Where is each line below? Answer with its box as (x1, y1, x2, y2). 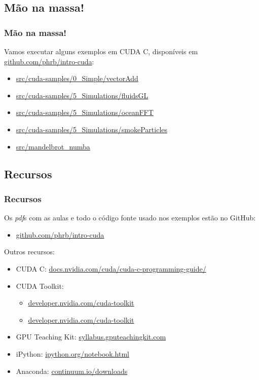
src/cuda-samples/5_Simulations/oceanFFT (16, 107, 154, 118)
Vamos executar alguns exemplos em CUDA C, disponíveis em (4, 46, 198, 56)
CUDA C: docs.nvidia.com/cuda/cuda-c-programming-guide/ (16, 263, 206, 274)
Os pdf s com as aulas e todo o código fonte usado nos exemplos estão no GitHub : (4, 212, 256, 223)
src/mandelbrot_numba (16, 141, 90, 151)
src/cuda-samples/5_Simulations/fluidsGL (16, 90, 149, 100)
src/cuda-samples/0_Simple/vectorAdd (16, 73, 138, 84)
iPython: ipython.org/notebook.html (16, 348, 129, 359)
